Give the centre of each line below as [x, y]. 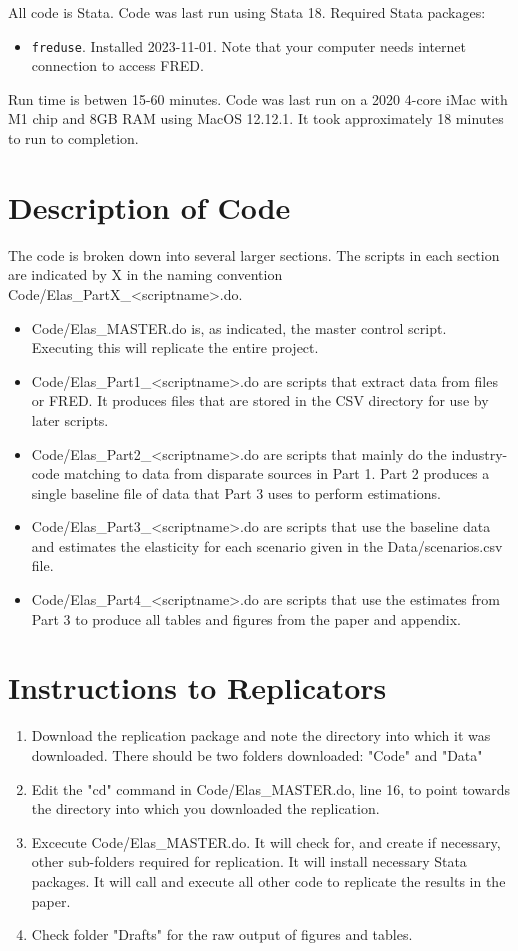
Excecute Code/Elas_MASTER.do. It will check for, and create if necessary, [266, 841]
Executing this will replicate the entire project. [175, 347]
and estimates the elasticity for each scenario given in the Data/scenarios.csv [267, 545]
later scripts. [70, 419]
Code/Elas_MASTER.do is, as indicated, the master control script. [239, 327]
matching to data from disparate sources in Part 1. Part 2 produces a [277, 473]
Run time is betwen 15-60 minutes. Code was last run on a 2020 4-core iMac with [258, 98]
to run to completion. [73, 138]
